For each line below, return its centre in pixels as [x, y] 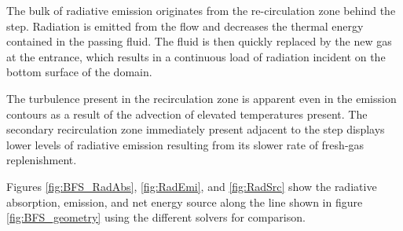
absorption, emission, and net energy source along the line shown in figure [185, 202]
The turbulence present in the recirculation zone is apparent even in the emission [201, 98]
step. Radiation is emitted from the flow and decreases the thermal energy [185, 26]
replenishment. [42, 160]
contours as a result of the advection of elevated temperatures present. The [187, 114]
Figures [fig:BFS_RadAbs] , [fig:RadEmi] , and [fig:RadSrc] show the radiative [192, 186]
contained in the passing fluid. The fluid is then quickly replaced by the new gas [199, 41]
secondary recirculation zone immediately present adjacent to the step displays [196, 129]
